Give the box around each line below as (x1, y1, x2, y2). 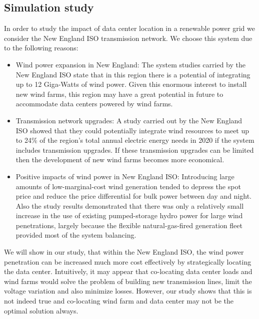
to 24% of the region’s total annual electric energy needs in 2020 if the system (15, 135, 254, 145)
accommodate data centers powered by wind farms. (15, 98, 173, 109)
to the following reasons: (4, 42, 78, 53)
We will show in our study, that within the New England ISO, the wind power (4, 247, 244, 257)
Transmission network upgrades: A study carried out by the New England (15, 115, 242, 125)
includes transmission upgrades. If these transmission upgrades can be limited (15, 144, 254, 155)
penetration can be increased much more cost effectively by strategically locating (4, 256, 251, 267)
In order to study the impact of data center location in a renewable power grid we (4, 23, 255, 33)
